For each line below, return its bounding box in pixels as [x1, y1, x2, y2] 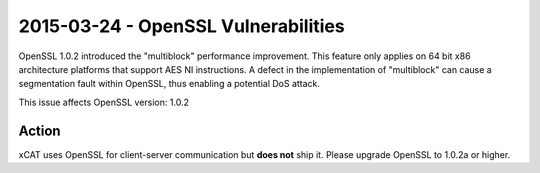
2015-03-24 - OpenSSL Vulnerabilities [18, 15, 345, 37]
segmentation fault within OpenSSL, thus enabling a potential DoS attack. [18, 78, 320, 90]
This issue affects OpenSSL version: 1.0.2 [18, 96, 190, 108]
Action [18, 122, 61, 139]
